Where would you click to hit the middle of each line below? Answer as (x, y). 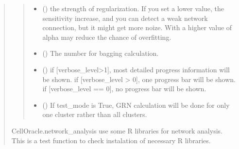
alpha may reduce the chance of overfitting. (107, 37)
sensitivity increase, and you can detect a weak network (125, 18)
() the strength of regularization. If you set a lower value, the (133, 8)
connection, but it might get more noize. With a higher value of (137, 27)
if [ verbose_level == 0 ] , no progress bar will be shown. (124, 89)
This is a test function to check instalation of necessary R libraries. (111, 140)
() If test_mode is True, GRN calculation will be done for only (136, 105)
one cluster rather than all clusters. (95, 114)
